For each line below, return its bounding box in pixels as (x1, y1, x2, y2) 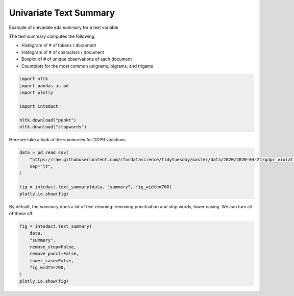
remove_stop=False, (29, 244, 77, 250)
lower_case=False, (29, 258, 74, 263)
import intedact (19, 103, 59, 109)
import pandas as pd (19, 83, 69, 88)
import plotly (19, 90, 53, 96)
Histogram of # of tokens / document (21, 42, 97, 49)
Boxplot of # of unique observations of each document (21, 56, 132, 62)
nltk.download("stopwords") (19, 124, 87, 130)
